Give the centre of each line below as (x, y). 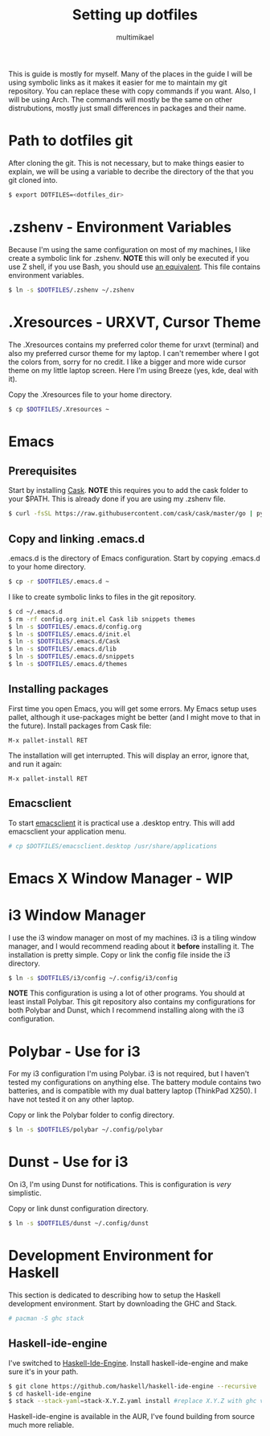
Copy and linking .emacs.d (77, 538)
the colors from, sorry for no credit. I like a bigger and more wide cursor (127, 362)
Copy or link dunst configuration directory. (78, 1209)
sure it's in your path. (43, 1372)
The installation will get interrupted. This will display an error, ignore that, (129, 755)
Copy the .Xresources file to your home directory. (90, 394)
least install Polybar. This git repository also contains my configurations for (132, 1002)
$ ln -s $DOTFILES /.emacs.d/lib (62, 649)
